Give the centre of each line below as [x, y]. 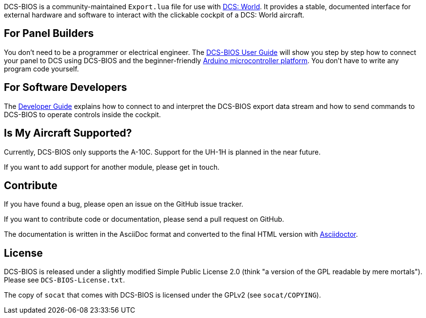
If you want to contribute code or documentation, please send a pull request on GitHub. [144, 219]
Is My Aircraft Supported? [68, 133]
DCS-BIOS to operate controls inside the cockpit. [82, 114]
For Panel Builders [49, 34]
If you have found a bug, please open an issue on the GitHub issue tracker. [124, 204]
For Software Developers [66, 88]
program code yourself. [41, 69]
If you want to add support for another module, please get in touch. [112, 167]
